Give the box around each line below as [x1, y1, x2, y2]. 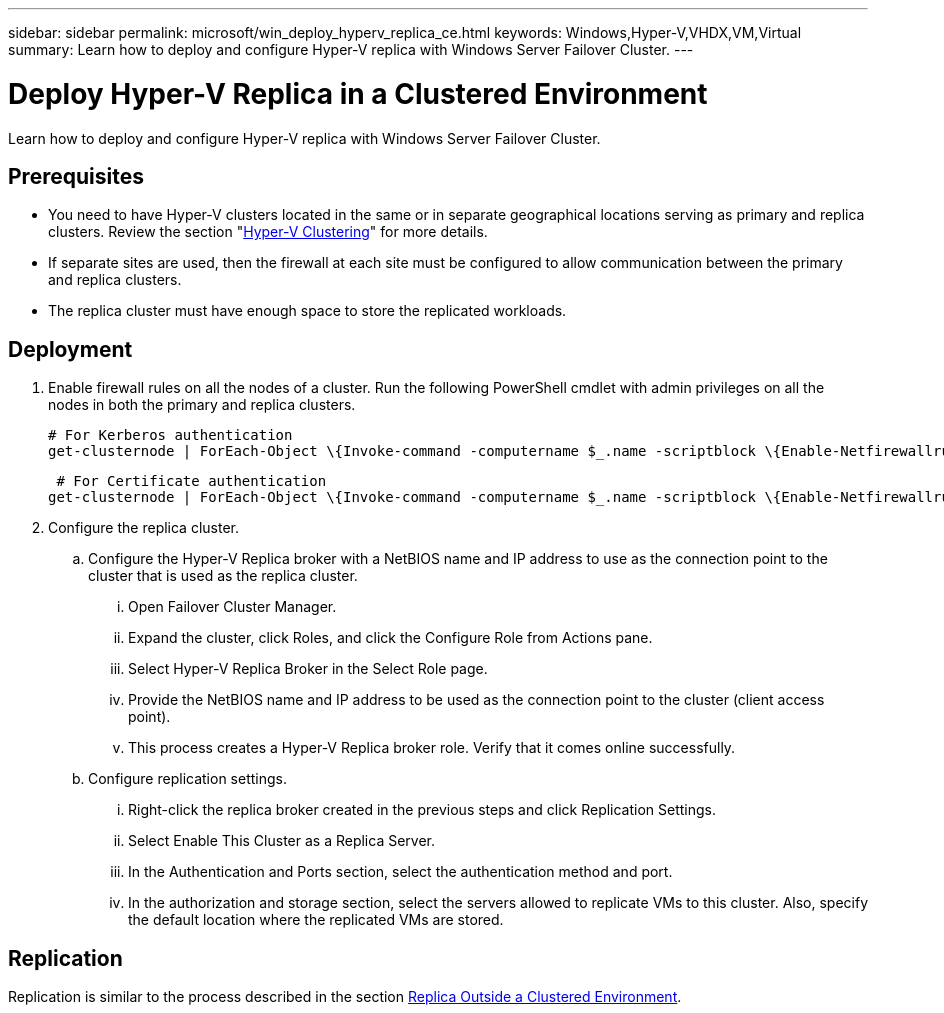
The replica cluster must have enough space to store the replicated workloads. [48, 302, 567, 320]
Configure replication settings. [88, 770, 287, 788]
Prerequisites [8, 163, 144, 189]
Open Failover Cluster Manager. [128, 598, 337, 616]
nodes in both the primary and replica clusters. [48, 396, 356, 414]
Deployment [8, 336, 133, 362]
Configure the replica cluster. [48, 519, 240, 537]
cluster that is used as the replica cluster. [88, 567, 358, 585]
